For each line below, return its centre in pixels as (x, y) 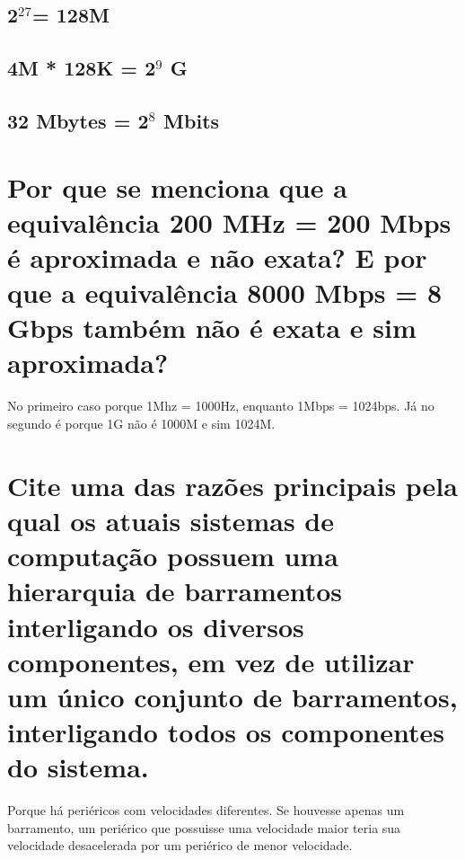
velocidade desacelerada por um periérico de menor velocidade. (180, 845)
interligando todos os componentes (226, 732)
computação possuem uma (173, 556)
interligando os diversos (156, 626)
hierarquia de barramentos (175, 591)
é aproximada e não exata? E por (217, 257)
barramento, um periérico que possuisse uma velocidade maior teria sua (204, 827)
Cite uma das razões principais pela (232, 485)
